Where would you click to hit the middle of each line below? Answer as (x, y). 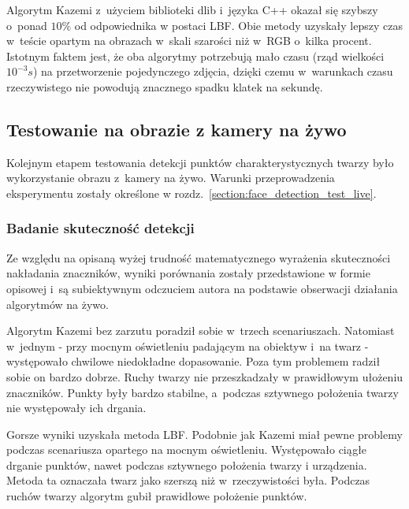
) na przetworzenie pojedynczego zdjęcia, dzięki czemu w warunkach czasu (213, 71)
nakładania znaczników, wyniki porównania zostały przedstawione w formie (188, 273)
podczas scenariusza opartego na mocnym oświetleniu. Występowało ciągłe (187, 450)
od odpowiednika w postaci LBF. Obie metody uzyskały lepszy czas (238, 25)
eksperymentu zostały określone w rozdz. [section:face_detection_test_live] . (191, 193)
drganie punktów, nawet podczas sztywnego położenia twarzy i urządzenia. (187, 464)
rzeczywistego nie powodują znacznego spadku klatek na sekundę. (165, 86)
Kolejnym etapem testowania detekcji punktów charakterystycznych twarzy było (200, 162)
